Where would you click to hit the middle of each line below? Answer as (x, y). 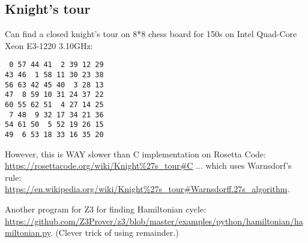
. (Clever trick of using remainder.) (114, 233)
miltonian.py (28, 233)
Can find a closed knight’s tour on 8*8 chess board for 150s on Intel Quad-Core (151, 34)
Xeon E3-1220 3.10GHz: (49, 45)
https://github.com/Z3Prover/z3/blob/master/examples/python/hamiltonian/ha (154, 221)
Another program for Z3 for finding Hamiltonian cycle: (106, 209)
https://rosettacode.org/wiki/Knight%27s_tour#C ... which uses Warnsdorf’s (148, 165)
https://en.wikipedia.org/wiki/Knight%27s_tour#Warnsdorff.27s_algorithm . (147, 189)
